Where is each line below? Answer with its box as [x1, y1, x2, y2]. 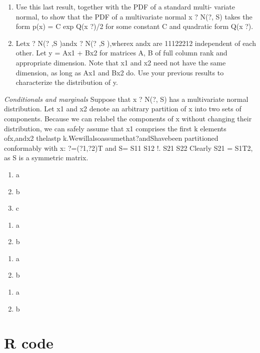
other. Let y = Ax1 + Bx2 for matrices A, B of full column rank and [15, 47, 227, 58]
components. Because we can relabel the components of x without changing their [4, 113, 252, 123]
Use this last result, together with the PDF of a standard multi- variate [15, 1, 235, 11]
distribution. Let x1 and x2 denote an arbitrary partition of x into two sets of [4, 103, 241, 114]
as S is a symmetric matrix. [4, 152, 88, 163]
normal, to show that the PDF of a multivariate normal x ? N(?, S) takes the [15, 11, 252, 21]
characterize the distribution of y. [15, 77, 118, 87]
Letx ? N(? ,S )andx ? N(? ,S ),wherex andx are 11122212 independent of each [15, 37, 256, 48]
